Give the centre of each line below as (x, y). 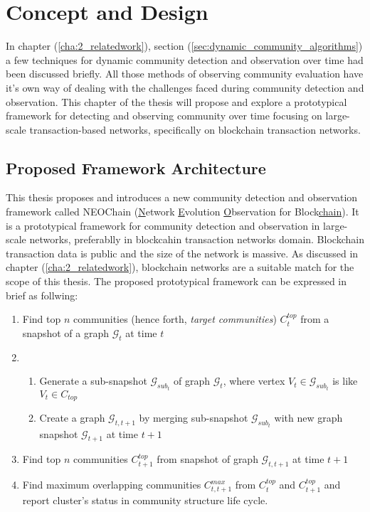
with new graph (308, 418)
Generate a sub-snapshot (93, 381)
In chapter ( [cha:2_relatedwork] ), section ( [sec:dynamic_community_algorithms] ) (184, 46)
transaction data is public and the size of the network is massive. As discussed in (182, 253)
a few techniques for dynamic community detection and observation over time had (185, 59)
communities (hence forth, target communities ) (175, 319)
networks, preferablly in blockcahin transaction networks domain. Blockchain (197, 239)
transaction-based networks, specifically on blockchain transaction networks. (195, 129)
